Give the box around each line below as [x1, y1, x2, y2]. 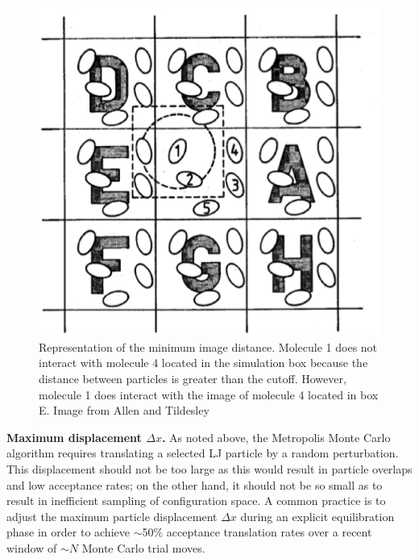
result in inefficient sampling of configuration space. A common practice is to [6, 492, 386, 509]
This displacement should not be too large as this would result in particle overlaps [6, 461, 413, 478]
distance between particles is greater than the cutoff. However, [39, 370, 346, 387]
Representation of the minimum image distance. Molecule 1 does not [39, 338, 378, 355]
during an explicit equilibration [240, 507, 395, 524]
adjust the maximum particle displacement [6, 507, 218, 524]
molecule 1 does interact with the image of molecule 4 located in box [39, 386, 379, 403]
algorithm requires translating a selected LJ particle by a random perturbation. [6, 444, 399, 461]
